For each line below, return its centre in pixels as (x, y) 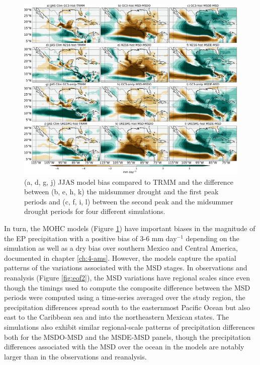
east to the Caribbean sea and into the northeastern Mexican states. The (116, 317)
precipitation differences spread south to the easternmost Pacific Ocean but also (127, 307)
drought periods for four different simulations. (95, 211)
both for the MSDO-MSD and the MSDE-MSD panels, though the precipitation (127, 337)
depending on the (212, 238)
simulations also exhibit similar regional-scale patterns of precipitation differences (129, 327)
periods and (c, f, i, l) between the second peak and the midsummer (129, 201)
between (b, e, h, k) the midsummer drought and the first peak (121, 192)
